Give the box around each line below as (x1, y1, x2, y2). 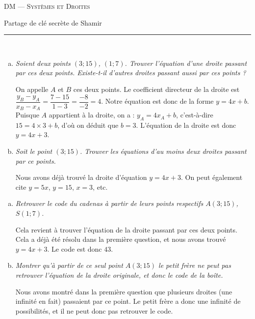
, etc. (93, 181, 108, 192)
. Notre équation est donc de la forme (101, 96, 214, 106)
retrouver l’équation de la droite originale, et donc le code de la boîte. (15, 270, 223, 280)
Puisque (15, 110, 39, 120)
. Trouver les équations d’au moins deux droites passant (79, 146, 247, 156)
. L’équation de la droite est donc (136, 119, 236, 130)
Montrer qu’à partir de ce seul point (15, 260, 123, 270)
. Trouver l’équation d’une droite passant (125, 58, 247, 68)
